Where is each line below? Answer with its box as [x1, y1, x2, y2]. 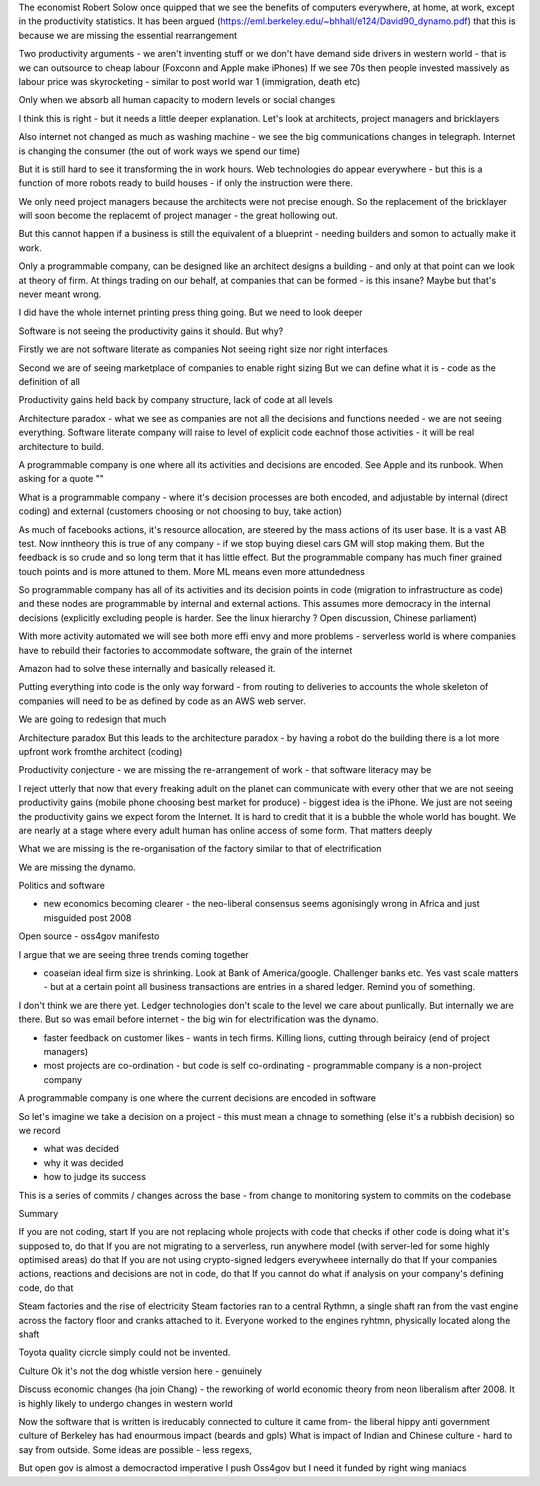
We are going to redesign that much [18, 713, 167, 725]
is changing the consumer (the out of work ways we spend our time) [18, 145, 301, 157]
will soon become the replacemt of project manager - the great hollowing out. [18, 210, 339, 222]
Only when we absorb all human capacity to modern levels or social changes [18, 94, 336, 106]
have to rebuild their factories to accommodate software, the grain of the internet [18, 644, 353, 656]
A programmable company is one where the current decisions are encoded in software [18, 1092, 377, 1104]
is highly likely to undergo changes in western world [18, 1397, 234, 1409]
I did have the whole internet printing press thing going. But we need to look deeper [18, 306, 364, 319]
